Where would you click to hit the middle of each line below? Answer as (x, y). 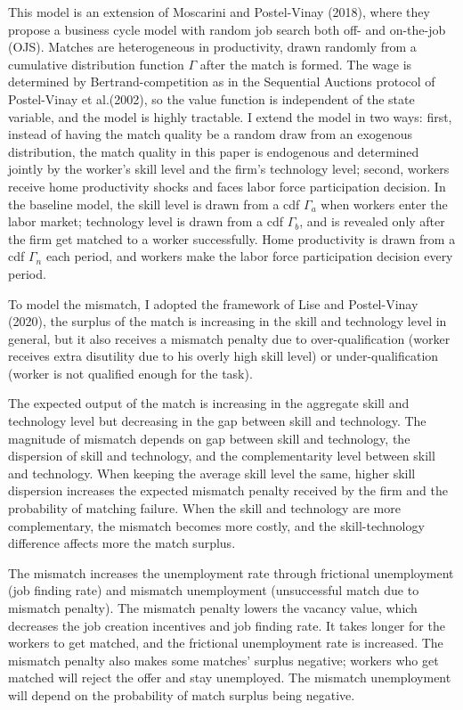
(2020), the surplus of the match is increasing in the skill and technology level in (227, 321)
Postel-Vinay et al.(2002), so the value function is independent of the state (211, 98)
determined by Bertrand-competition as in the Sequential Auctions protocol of (222, 82)
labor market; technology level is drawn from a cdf (146, 221)
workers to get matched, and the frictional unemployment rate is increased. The (226, 643)
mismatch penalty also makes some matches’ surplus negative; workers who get (223, 660)
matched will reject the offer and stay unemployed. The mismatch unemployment (230, 677)
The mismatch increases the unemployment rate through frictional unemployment (231, 572)
